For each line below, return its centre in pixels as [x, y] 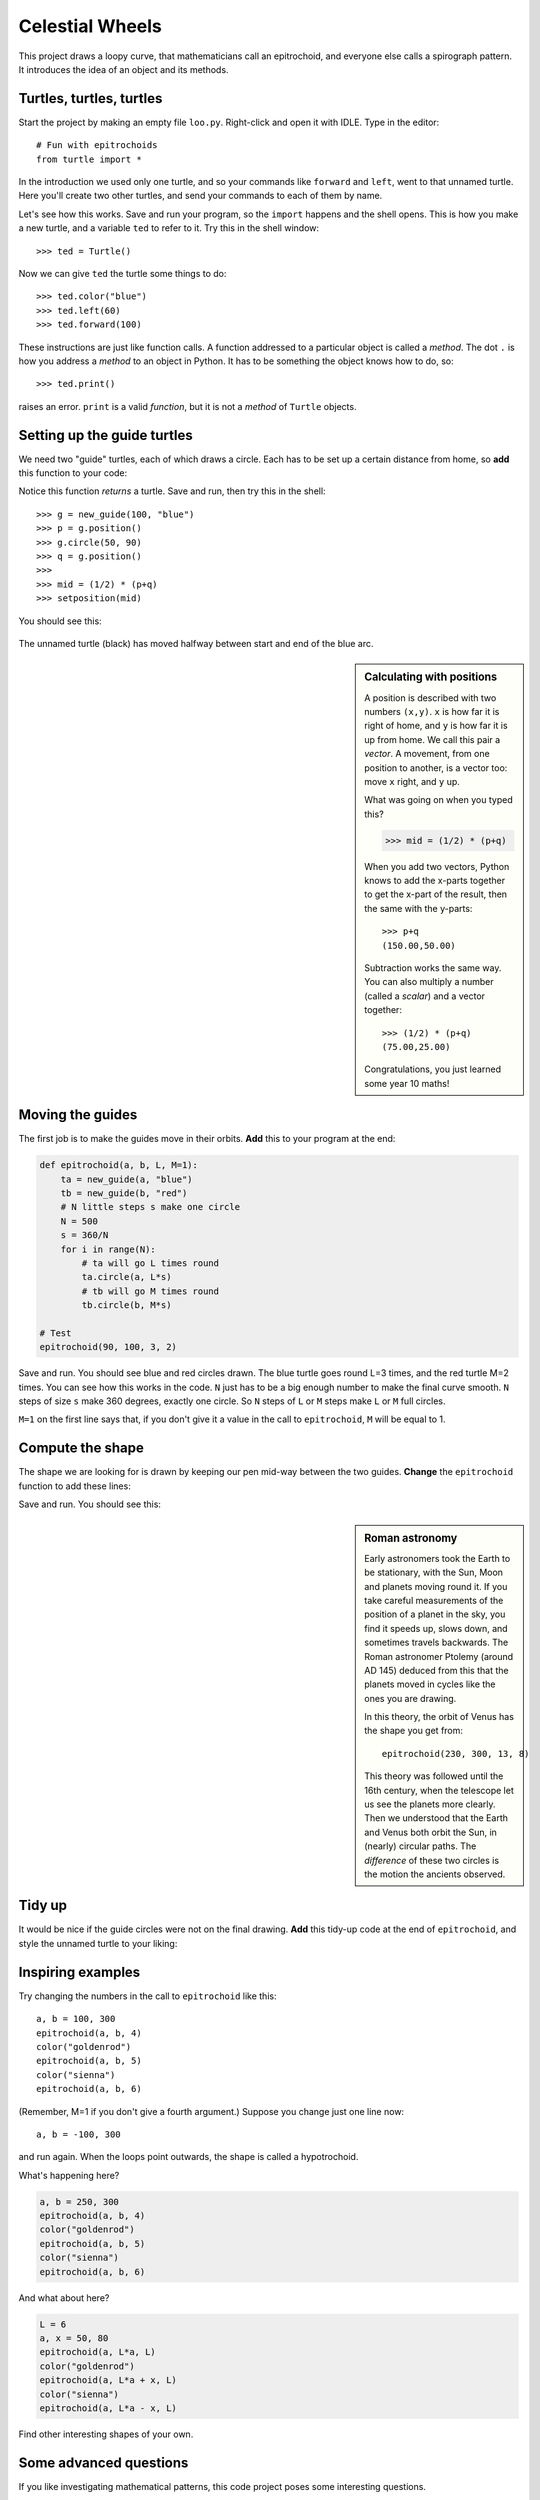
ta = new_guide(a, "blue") [127, 1179]
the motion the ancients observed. [435, 1874]
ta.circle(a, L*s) [126, 1277]
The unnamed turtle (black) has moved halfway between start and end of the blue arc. [196, 643]
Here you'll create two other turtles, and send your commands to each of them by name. [200, 196]
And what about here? [64, 2297]
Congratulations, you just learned [433, 1069]
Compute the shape [81, 1448]
